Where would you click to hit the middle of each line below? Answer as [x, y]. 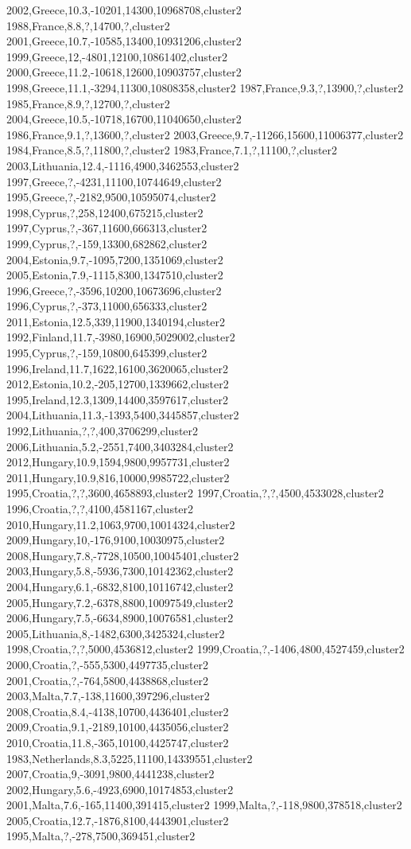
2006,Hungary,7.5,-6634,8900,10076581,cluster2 [120, 618]
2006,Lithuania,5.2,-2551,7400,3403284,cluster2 [120, 446]
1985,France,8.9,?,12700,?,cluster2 [88, 103]
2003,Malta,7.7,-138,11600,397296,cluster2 [108, 696]
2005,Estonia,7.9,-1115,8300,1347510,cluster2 [115, 275]
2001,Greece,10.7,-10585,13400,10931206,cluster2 [124, 41]
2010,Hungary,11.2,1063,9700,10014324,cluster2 [121, 524]
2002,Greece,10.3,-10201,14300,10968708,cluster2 [124, 10]
